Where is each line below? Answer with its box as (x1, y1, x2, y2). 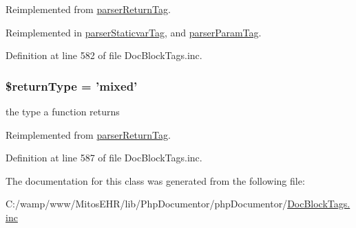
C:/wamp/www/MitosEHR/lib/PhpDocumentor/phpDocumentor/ (6, 196, 288, 211)
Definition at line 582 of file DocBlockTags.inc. (6, 48, 202, 62)
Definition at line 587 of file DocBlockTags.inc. (6, 150, 202, 165)
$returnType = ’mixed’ (6, 77, 138, 94)
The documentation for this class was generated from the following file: (6, 173, 305, 187)
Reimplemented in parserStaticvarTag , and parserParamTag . (6, 25, 262, 39)
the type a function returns (6, 104, 120, 118)
